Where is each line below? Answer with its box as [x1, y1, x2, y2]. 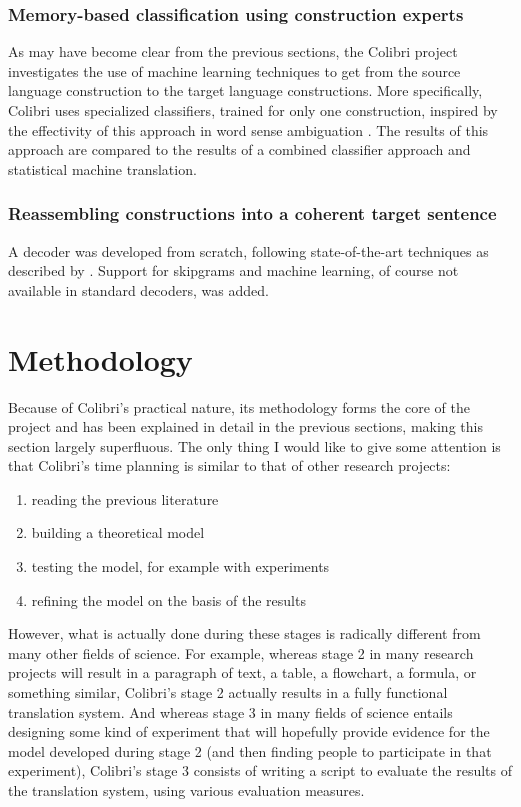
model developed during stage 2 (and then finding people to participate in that [8, 740, 492, 761]
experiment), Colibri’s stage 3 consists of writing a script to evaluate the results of [8, 760, 512, 781]
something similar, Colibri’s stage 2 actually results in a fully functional [8, 682, 448, 703]
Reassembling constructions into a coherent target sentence [8, 201, 497, 226]
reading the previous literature [31, 488, 219, 509]
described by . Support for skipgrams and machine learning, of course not [8, 260, 459, 281]
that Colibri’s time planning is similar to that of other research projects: [8, 455, 451, 476]
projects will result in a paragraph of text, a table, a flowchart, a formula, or [8, 662, 477, 683]
